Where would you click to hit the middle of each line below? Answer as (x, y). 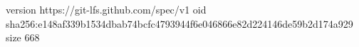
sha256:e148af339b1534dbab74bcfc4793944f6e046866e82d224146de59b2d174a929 (179, 23)
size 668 (23, 37)
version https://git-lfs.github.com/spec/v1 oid (106, 9)
